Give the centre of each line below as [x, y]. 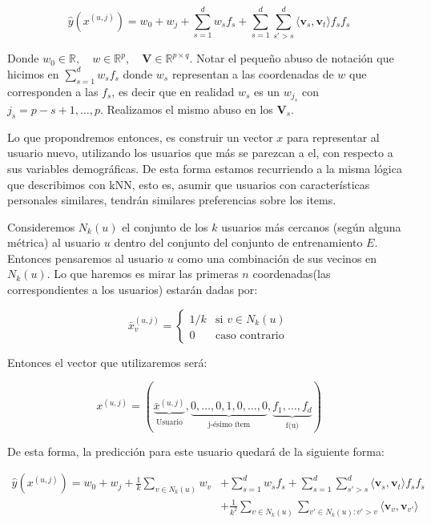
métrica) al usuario [54, 242]
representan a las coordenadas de [253, 73]
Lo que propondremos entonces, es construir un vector [140, 137]
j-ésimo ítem [229, 425]
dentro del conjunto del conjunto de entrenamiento [238, 242]
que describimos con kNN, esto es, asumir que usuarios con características [189, 184]
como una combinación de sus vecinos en [277, 258]
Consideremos [41, 226]
